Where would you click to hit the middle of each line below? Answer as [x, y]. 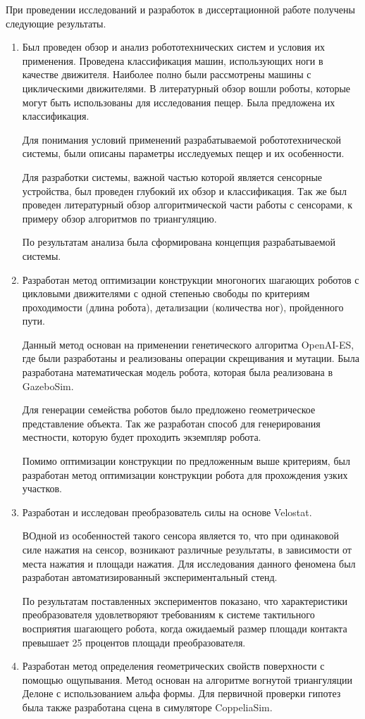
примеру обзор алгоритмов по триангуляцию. [119, 218]
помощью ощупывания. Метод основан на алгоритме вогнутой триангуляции [187, 679]
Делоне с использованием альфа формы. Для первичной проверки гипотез [181, 693]
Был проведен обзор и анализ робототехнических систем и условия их [173, 47]
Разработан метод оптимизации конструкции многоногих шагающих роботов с [191, 279]
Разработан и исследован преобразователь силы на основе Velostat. [167, 512]
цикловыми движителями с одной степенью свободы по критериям [166, 293]
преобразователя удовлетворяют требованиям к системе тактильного [168, 614]
